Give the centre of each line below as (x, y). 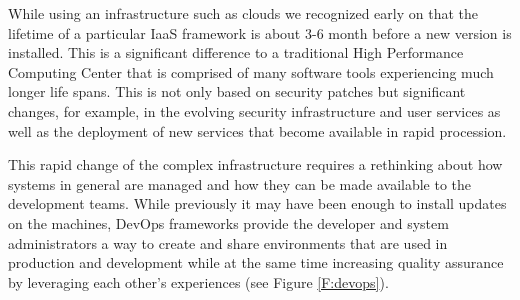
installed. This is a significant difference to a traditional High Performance (236, 52)
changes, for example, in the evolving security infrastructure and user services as (254, 110)
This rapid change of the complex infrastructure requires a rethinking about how (255, 164)
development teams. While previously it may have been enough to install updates (257, 203)
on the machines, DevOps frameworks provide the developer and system (228, 222)
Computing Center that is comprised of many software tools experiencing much (251, 71)
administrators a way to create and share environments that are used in (228, 242)
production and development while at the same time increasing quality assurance (256, 262)
